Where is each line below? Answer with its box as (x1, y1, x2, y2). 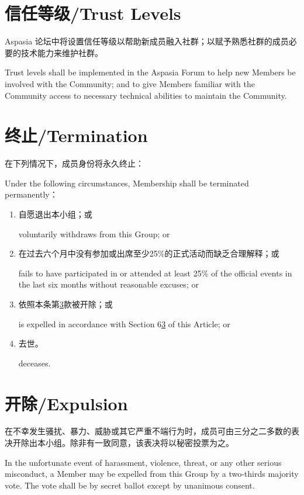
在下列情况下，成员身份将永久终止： (5, 157, 144, 169)
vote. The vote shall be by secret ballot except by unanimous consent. (5, 479, 255, 491)
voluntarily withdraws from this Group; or (18, 227, 170, 240)
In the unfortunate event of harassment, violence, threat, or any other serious (5, 456, 282, 468)
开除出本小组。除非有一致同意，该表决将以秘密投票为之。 (12, 437, 234, 449)
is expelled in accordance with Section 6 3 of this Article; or (18, 317, 230, 330)
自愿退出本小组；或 (18, 208, 92, 220)
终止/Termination (5, 123, 148, 147)
